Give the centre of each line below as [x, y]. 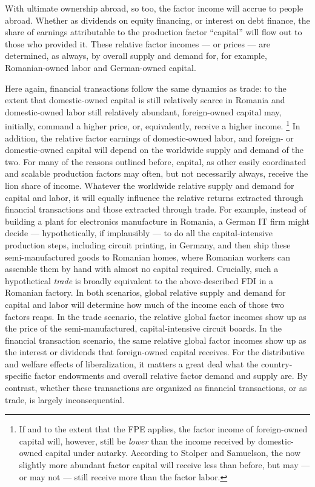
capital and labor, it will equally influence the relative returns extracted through [154, 197]
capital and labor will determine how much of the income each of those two [144, 304]
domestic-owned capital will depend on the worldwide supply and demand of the [154, 150]
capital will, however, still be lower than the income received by [137, 441]
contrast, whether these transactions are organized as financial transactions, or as [156, 388]
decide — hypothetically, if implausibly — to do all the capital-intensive [139, 233]
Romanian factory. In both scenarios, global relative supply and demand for [145, 292]
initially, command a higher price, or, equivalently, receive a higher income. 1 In [153, 125]
